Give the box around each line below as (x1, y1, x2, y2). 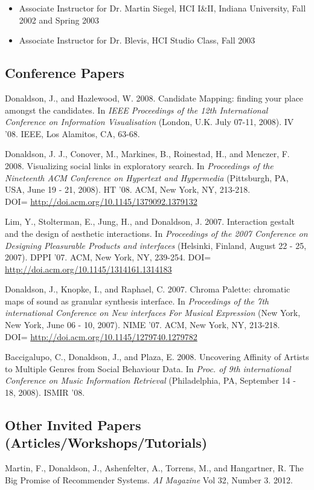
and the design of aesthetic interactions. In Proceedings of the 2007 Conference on (5, 227, 308, 239)
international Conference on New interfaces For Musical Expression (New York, (5, 306, 301, 319)
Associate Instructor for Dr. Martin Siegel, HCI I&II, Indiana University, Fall (19, 2, 306, 14)
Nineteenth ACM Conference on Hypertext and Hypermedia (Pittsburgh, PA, (5, 171, 289, 184)
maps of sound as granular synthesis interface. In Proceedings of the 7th (5, 294, 269, 307)
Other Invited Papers (5, 416, 141, 434)
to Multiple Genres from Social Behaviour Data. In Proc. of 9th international (5, 362, 291, 375)
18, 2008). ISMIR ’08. (5, 386, 85, 399)
